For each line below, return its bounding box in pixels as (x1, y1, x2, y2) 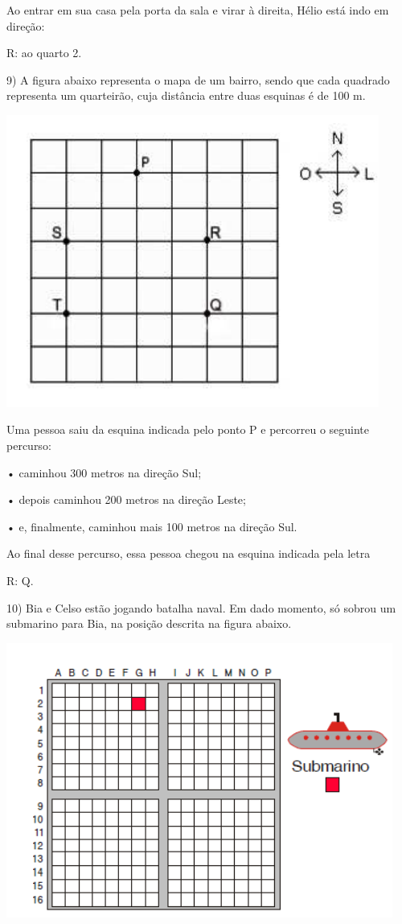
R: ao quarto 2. (6, 44, 82, 61)
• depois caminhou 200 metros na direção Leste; (6, 491, 246, 508)
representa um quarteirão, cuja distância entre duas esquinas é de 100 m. (6, 87, 366, 104)
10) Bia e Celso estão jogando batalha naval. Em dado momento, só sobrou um (6, 599, 396, 616)
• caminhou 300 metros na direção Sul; (6, 464, 202, 481)
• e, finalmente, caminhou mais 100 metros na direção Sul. (6, 518, 297, 534)
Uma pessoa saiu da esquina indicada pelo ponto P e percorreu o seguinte (6, 421, 370, 438)
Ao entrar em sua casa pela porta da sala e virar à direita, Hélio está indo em (6, 2, 389, 18)
